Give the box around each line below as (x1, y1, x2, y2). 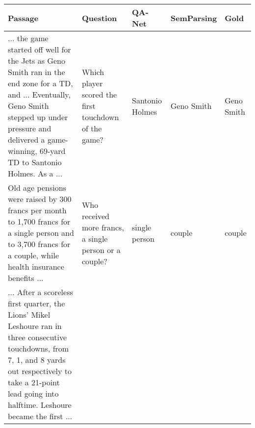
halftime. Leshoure (8, 399, 72, 410)
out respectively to (8, 365, 72, 377)
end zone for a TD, (8, 77, 73, 89)
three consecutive (8, 331, 67, 343)
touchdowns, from (8, 343, 69, 354)
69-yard (39, 145, 66, 156)
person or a (81, 244, 121, 255)
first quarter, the (8, 298, 65, 309)
